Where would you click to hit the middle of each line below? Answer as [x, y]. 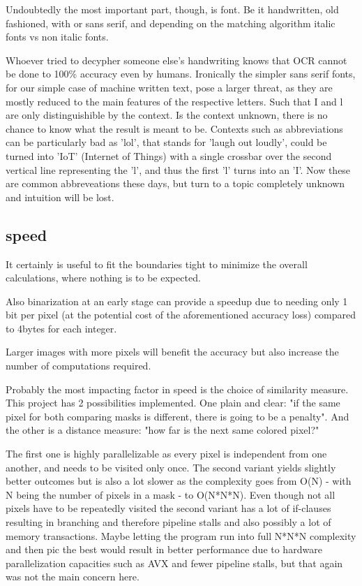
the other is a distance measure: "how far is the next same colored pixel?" [163, 430]
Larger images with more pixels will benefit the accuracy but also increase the [172, 352]
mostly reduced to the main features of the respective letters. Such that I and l [174, 101]
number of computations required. [78, 366]
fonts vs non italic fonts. [57, 37]
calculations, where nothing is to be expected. [103, 278]
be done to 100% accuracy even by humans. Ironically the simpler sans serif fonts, [181, 74]
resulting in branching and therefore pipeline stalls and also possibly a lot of [168, 522]
